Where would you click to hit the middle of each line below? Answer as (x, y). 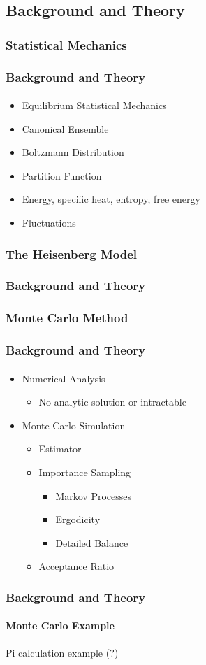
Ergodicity (78, 519)
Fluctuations (49, 223)
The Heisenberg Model (72, 253)
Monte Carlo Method (67, 318)
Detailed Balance (92, 542)
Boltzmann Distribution (73, 152)
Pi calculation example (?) (62, 652)
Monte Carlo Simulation (74, 425)
